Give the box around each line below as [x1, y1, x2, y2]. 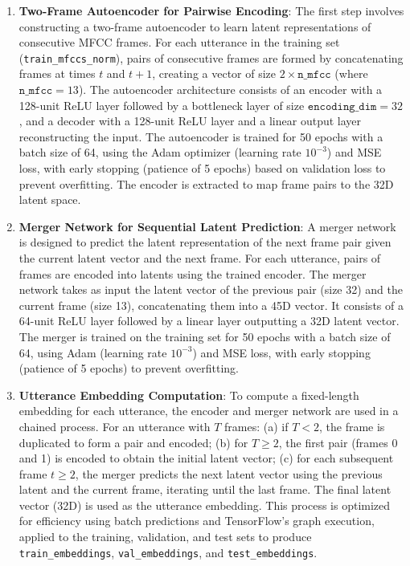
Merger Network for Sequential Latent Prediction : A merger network [18, 218, 396, 234]
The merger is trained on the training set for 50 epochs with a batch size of [18, 328, 391, 344]
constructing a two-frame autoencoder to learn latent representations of [18, 18, 371, 35]
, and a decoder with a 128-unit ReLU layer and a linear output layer [18, 112, 362, 129]
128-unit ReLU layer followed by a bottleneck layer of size [18, 96, 305, 113]
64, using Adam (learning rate [18, 344, 167, 360]
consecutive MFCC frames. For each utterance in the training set [18, 34, 340, 51]
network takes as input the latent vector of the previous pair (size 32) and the [18, 281, 404, 298]
